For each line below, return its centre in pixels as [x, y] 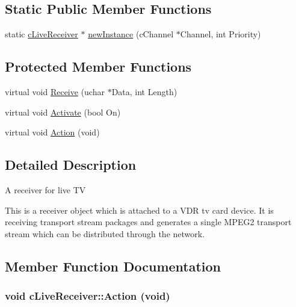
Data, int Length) [144, 91]
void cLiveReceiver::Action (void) [88, 296]
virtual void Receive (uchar [55, 91]
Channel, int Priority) [220, 34]
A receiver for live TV [45, 189]
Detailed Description [71, 165]
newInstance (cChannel [131, 34]
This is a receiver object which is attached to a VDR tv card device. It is [139, 210]
